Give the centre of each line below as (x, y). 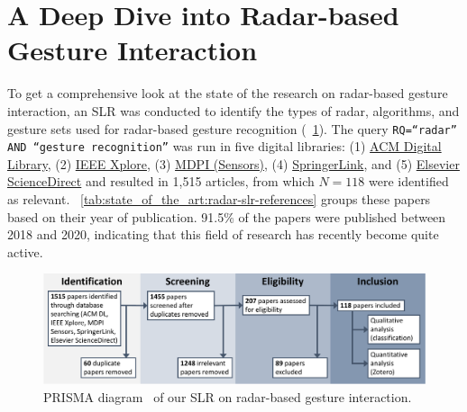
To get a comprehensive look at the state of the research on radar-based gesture (228, 93)
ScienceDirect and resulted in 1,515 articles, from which (161, 181)
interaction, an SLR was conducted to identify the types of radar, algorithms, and (233, 110)
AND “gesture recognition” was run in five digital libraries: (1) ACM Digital (224, 146)
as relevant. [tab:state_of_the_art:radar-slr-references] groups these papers (219, 199)
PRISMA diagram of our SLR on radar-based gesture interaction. (228, 396)
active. (25, 251)
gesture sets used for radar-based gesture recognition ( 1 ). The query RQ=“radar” (232, 128)
